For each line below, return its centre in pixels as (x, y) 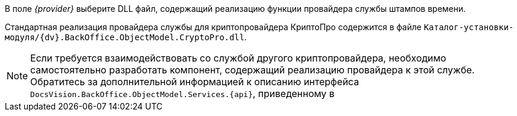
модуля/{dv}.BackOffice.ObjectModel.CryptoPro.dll (125, 37)
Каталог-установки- (469, 27)
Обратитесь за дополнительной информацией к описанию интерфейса (195, 82)
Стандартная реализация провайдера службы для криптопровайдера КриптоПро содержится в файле (213, 27)
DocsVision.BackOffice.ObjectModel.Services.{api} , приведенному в (182, 94)
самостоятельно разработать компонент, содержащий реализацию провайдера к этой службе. (253, 70)
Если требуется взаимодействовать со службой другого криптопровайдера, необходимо (238, 58)
